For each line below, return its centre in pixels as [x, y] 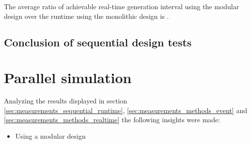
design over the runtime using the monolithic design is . [86, 16]
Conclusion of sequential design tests [98, 42]
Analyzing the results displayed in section [66, 101]
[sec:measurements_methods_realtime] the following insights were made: [112, 120]
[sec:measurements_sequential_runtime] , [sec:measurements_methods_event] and [125, 110]
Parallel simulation [68, 78]
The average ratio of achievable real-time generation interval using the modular [122, 6]
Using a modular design [50, 136]
